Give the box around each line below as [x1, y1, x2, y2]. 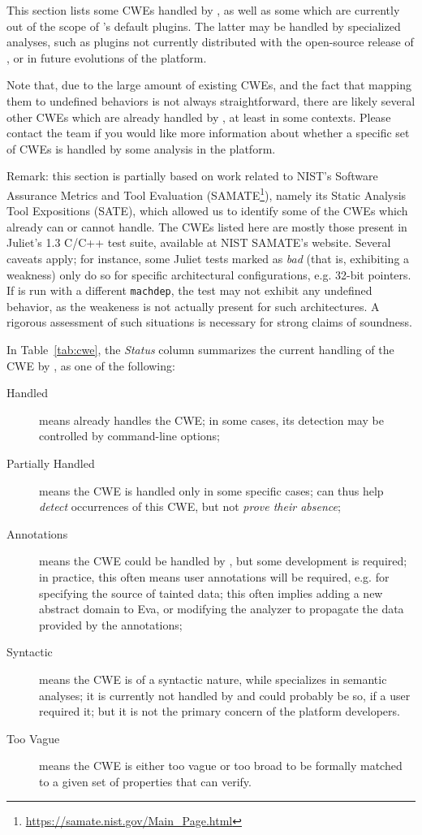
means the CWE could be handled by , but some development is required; [39, 552, 407, 569]
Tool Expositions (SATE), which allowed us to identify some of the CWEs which [6, 202, 408, 219]
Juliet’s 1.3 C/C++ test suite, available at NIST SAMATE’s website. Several [6, 234, 391, 251]
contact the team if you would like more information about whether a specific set [6, 124, 410, 141]
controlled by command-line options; [39, 427, 220, 444]
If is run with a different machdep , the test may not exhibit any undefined [6, 282, 372, 299]
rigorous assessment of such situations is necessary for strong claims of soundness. [6, 314, 412, 331]
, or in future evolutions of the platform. [6, 49, 207, 66]
